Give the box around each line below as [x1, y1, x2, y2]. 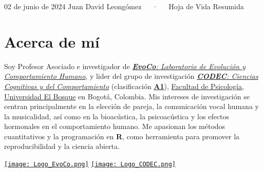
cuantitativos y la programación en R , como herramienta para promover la [4, 131, 240, 141]
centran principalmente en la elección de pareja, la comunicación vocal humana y [4, 101, 259, 112]
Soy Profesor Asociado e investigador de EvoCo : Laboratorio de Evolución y [4, 60, 246, 71]
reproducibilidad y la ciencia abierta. [4, 141, 120, 152]
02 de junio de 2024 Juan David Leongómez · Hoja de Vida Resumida [4, 1, 244, 11]
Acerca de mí [4, 31, 100, 52]
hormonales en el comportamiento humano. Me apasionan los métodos [4, 121, 226, 132]
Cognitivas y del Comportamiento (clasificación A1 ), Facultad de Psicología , [4, 80, 244, 91]
